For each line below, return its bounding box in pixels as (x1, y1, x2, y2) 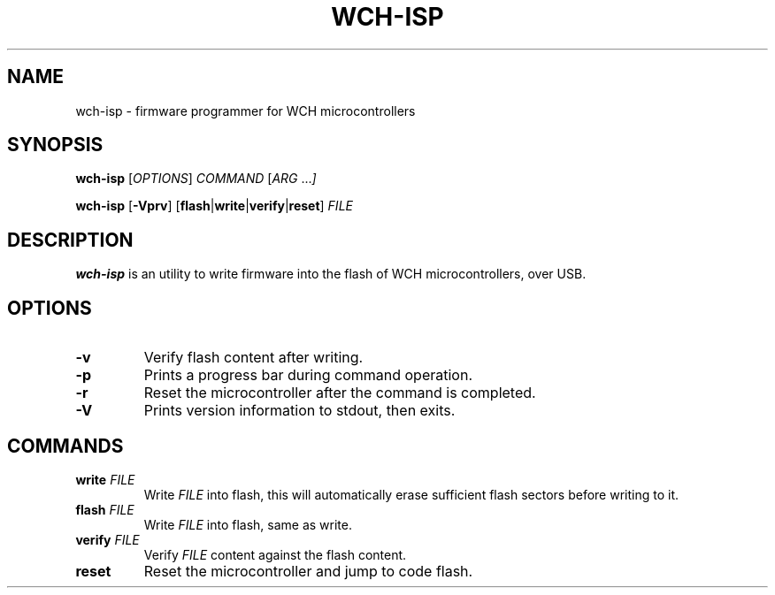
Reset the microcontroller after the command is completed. (143, 384, 536, 402)
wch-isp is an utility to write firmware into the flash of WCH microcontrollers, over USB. (75, 266, 587, 282)
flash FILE (75, 501, 134, 517)
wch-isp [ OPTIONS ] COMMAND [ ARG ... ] (75, 171, 317, 187)
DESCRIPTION (7, 228, 134, 251)
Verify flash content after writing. (143, 348, 364, 367)
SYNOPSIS (7, 133, 104, 156)
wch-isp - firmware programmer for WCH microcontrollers (75, 103, 416, 118)
